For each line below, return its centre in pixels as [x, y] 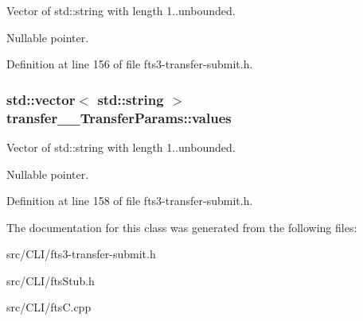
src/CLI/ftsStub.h [51, 280]
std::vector [41, 99]
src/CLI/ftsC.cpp [49, 307]
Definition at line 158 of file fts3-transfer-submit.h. [130, 201]
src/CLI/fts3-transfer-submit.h [81, 254]
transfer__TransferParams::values [119, 117]
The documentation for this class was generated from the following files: [182, 227]
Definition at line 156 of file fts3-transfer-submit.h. [130, 64]
